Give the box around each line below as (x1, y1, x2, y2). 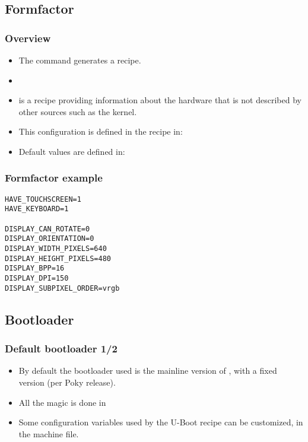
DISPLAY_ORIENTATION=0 (5, 234, 94, 243)
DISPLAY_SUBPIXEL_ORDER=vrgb (5, 284, 120, 292)
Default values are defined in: (18, 145, 125, 157)
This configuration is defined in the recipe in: (18, 125, 183, 138)
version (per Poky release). (18, 376, 116, 388)
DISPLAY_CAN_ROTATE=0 (5, 224, 90, 233)
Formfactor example (5, 170, 103, 185)
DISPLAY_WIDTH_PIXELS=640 (5, 244, 107, 253)
